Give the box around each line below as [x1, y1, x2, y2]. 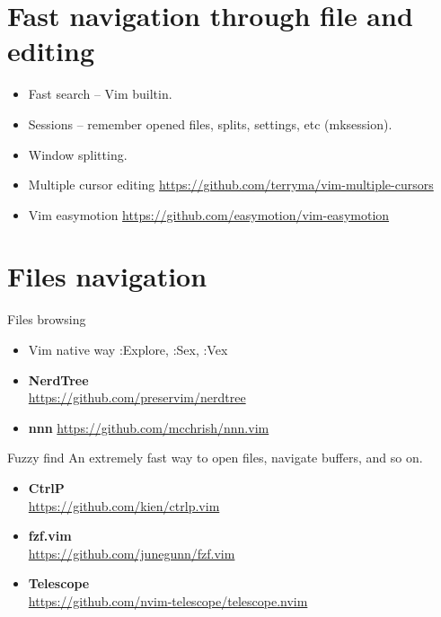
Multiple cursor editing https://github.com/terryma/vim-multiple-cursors [28, 175, 434, 194]
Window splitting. [28, 145, 128, 163]
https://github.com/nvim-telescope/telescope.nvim [28, 591, 308, 610]
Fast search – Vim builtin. [28, 84, 172, 103]
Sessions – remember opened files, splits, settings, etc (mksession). [28, 114, 392, 133]
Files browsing [7, 310, 86, 329]
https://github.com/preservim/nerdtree [28, 388, 246, 407]
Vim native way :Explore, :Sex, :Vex [28, 340, 228, 358]
